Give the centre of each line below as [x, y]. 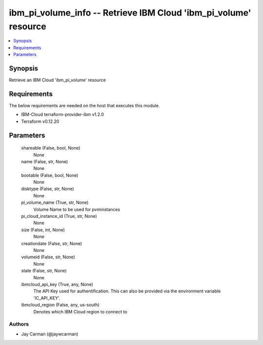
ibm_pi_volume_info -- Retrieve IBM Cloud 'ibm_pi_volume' [130, 13]
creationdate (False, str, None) [52, 243]
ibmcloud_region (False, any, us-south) [60, 305]
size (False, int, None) [43, 230]
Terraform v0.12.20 [40, 121]
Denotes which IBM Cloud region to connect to [80, 311]
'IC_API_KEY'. [47, 298]
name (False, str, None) [45, 161]
